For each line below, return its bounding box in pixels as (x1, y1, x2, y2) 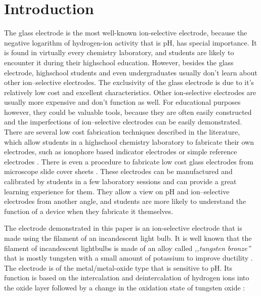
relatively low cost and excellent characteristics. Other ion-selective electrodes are (4, 87, 256, 97)
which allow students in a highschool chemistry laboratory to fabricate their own (4, 136, 254, 147)
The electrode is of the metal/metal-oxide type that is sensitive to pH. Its (4, 262, 233, 273)
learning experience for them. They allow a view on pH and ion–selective (4, 186, 230, 196)
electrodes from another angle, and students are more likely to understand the (4, 196, 246, 206)
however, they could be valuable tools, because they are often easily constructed (4, 106, 252, 117)
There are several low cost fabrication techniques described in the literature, (4, 126, 240, 137)
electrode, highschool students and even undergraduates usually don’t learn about (4, 67, 257, 77)
